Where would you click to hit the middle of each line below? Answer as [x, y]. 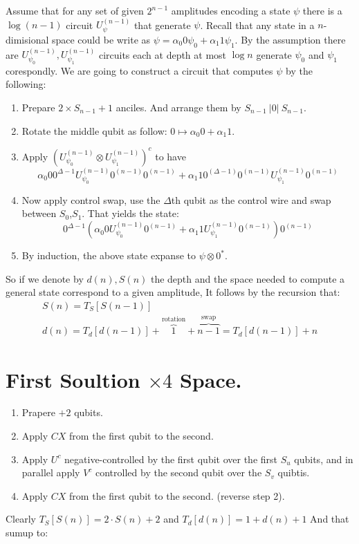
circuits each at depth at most [163, 54]
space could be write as [101, 39]
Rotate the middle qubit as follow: [94, 130]
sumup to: [27, 533]
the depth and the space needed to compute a [248, 278]
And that [330, 519]
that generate [162, 25]
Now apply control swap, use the [91, 199]
